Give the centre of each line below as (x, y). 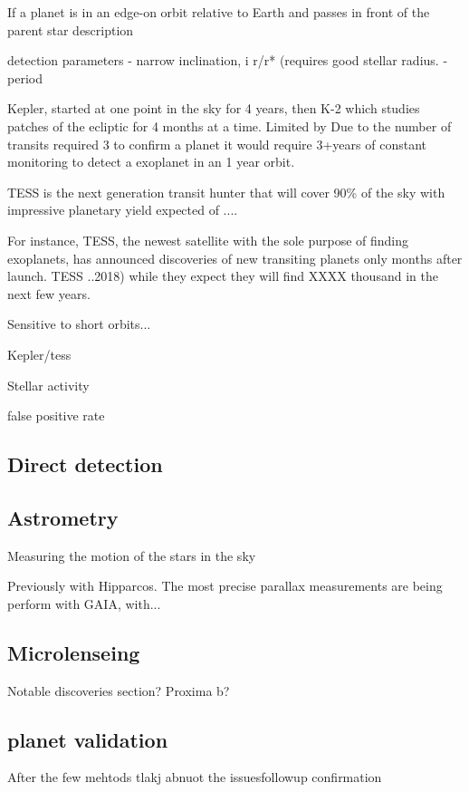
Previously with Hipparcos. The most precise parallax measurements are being (225, 586)
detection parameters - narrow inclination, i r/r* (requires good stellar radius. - (228, 60)
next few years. (49, 293)
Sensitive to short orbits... (79, 324)
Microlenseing (74, 652)
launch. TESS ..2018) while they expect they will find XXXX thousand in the (223, 276)
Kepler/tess (39, 354)
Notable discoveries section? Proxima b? (119, 690)
